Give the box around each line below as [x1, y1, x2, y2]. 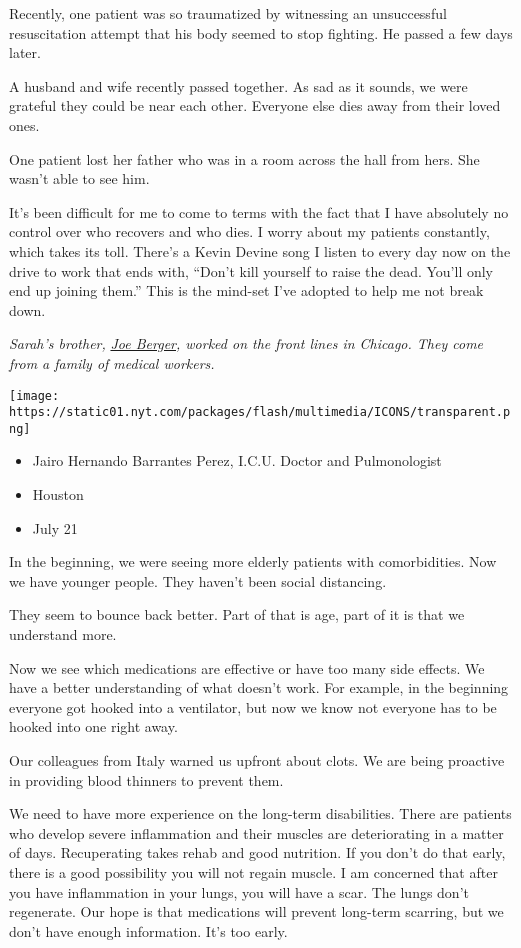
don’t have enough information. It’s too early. [9, 920, 288, 941]
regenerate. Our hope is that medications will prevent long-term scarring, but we [9, 901, 504, 922]
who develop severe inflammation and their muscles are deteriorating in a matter [9, 822, 504, 843]
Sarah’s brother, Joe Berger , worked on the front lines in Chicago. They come [9, 333, 484, 354]
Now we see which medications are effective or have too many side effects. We [9, 657, 485, 678]
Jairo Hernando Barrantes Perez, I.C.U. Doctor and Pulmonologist [32, 450, 442, 471]
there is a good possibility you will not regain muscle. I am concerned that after [9, 861, 498, 882]
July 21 [32, 517, 78, 538]
